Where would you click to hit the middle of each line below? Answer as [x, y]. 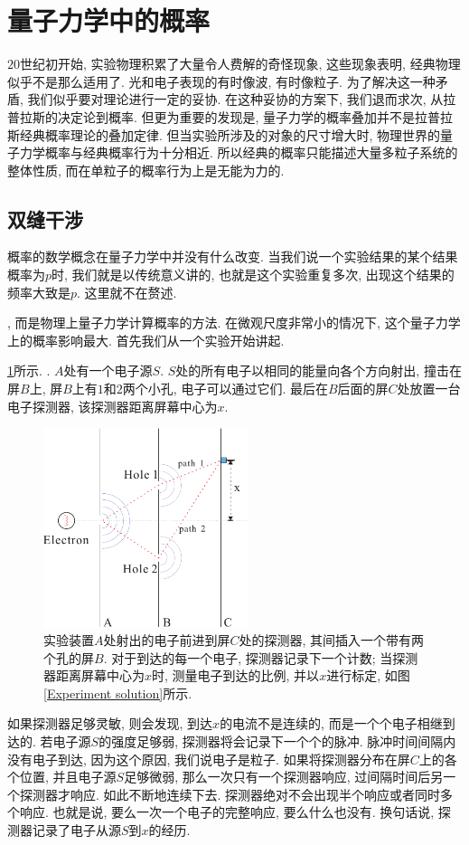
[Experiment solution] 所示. [118, 693]
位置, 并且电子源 [68, 777]
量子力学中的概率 [109, 20]
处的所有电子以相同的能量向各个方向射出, [298, 370]
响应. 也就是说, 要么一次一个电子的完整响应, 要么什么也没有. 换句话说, [227, 812]
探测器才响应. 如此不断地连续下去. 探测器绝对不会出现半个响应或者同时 [230, 794]
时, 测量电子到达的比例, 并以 [236, 675]
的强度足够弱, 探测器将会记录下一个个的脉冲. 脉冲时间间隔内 [277, 741]
